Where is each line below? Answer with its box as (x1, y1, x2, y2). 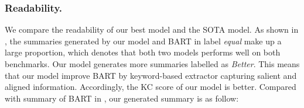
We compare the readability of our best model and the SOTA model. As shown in (5, 23, 299, 36)
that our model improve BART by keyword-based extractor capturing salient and (5, 69, 297, 81)
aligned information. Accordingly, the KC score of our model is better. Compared (5, 81, 296, 93)
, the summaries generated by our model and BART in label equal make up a (5, 34, 282, 47)
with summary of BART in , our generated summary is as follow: (5, 92, 239, 104)
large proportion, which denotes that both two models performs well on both (5, 46, 281, 58)
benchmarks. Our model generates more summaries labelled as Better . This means (5, 58, 300, 69)
